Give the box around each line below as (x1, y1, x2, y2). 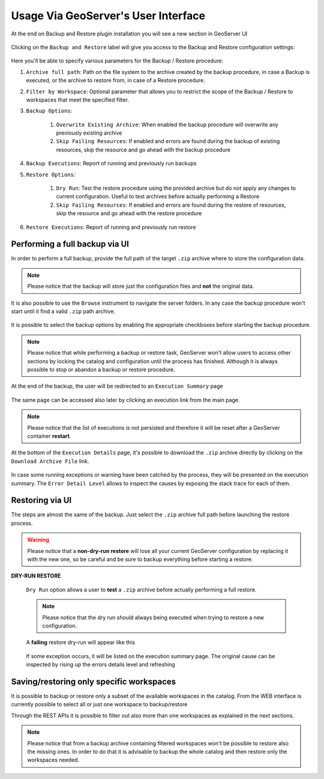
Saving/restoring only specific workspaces (11, 676, 176, 686)
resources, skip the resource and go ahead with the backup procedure (56, 146, 231, 153)
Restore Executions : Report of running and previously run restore (26, 223, 196, 231)
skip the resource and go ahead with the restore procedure (56, 210, 202, 217)
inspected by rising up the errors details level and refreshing (26, 661, 175, 668)
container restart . (27, 432, 71, 439)
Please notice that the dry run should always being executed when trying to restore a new (42, 614, 264, 621)
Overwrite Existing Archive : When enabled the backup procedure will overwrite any (56, 121, 279, 128)
